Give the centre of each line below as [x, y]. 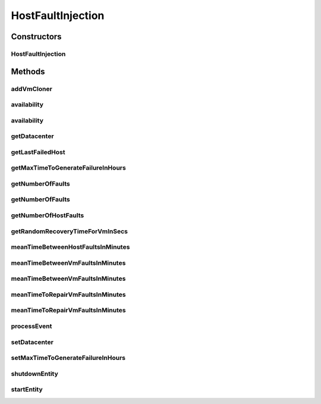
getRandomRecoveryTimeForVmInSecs [69, 231]
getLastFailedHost [38, 152]
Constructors [36, 37]
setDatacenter [32, 342]
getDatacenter [32, 136]
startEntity [27, 390]
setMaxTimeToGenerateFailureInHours [68, 358]
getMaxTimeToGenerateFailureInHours [68, 168]
